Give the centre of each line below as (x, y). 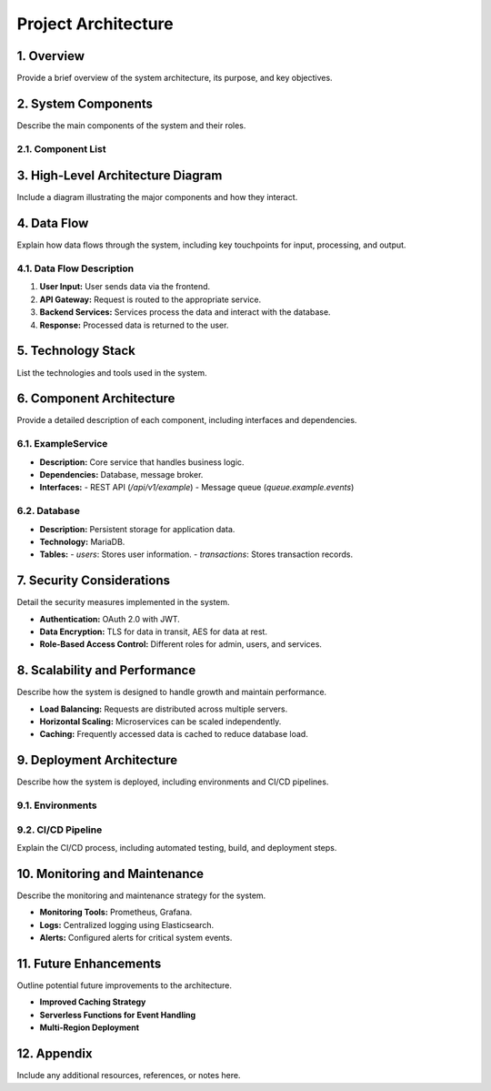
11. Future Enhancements (89, 963)
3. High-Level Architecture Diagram (120, 176)
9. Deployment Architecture (97, 760)
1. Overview (51, 56)
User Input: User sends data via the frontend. (125, 287)
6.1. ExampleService (62, 444)
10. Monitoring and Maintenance (110, 874)
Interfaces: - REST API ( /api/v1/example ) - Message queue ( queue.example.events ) (197, 488)
